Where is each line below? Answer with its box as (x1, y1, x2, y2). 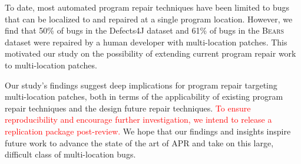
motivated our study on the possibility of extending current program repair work (5, 47, 296, 60)
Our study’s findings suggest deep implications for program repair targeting (5, 78, 277, 91)
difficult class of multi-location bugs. (5, 148, 136, 160)
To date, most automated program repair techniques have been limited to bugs (5, 1, 289, 13)
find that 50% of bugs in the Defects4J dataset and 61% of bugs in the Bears (5, 24, 285, 37)
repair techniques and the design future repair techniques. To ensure (5, 101, 251, 114)
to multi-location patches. (5, 58, 97, 71)
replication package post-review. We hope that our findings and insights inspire (5, 124, 291, 137)
